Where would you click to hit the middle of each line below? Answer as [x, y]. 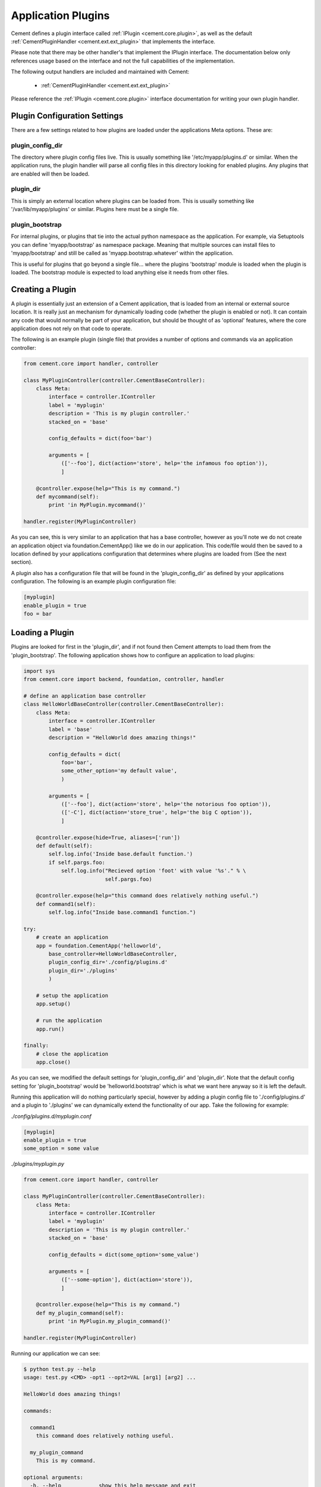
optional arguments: [53, 1477]
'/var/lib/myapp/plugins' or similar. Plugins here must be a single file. [95, 209]
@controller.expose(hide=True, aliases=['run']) [108, 837]
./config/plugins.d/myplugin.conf [51, 1116]
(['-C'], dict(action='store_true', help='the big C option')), [157, 812]
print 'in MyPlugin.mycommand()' [97, 505]
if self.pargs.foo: [77, 862]
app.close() [53, 1062]
